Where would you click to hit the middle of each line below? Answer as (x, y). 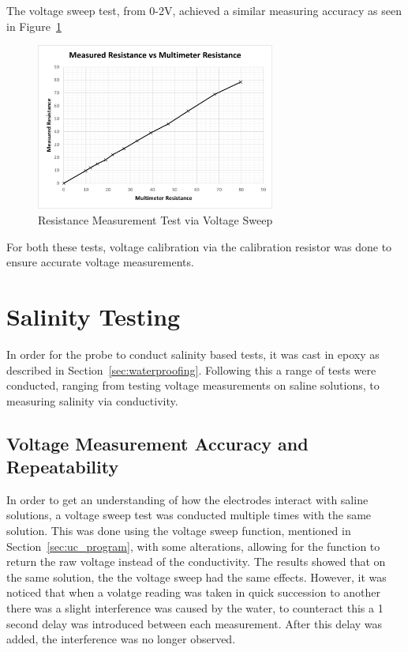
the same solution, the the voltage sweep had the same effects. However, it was (197, 577)
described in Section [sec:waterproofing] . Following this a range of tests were (191, 369)
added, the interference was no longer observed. (121, 639)
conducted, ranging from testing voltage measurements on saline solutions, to (193, 385)
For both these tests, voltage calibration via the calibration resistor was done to (199, 246)
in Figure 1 (34, 26)
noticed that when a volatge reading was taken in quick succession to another (194, 592)
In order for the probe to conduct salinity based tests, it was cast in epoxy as (193, 354)
